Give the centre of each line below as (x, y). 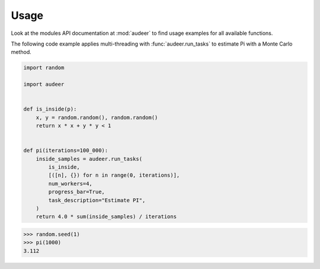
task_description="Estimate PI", (97, 200)
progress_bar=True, (76, 192)
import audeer (44, 85)
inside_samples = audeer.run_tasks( (89, 159)
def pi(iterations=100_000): (66, 150)
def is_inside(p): (50, 109)
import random (44, 68)
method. (21, 52)
